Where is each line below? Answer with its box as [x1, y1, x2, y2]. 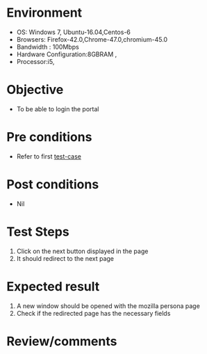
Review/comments [6, 333, 117, 349]
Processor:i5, [16, 57, 55, 65]
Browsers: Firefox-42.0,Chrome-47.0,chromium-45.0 [16, 35, 168, 43]
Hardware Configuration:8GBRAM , [16, 50, 117, 58]
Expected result [6, 278, 100, 294]
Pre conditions [6, 129, 92, 145]
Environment [6, 5, 83, 21]
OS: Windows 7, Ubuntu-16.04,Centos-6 [16, 28, 131, 36]
